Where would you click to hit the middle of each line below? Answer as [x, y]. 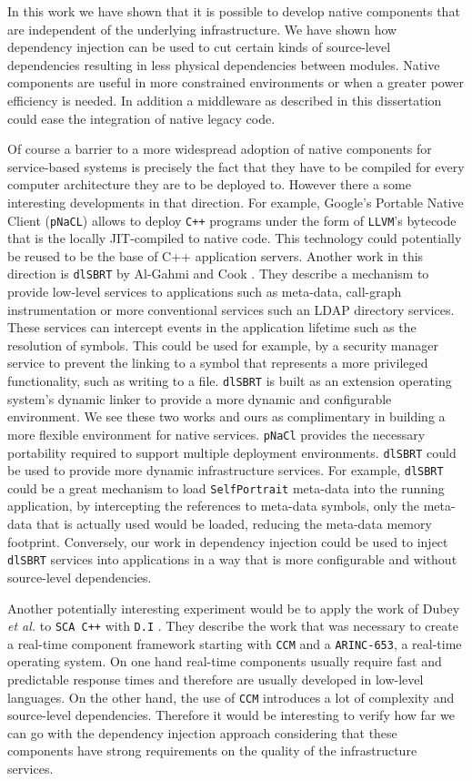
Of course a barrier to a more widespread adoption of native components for [220, 149]
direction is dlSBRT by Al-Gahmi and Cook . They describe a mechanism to [218, 274]
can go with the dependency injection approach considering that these [202, 732]
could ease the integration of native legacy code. [141, 118]
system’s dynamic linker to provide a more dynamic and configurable [200, 398]
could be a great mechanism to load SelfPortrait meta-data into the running [226, 487]
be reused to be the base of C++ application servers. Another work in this [216, 255]
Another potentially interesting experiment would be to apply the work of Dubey [234, 608]
